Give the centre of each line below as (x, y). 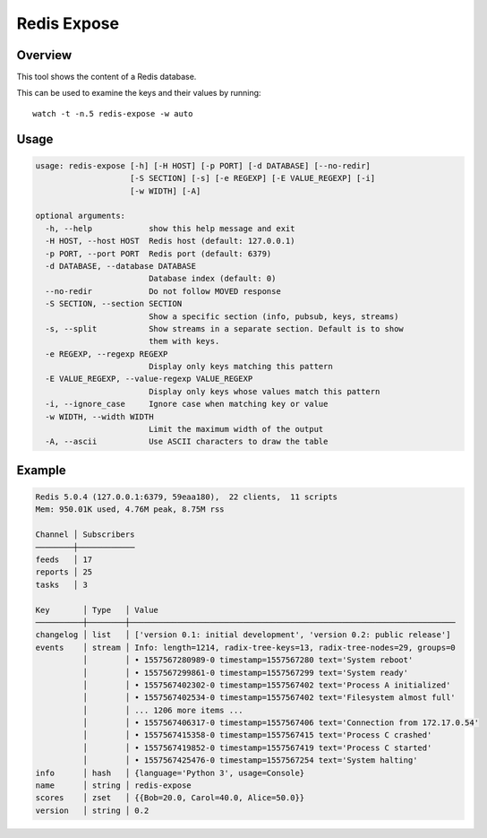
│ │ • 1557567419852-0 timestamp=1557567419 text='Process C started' (257, 747)
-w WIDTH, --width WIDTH (99, 416)
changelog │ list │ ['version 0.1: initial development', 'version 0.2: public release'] (243, 635)
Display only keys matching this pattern (240, 367)
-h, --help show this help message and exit (170, 228)
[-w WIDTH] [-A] (166, 191)
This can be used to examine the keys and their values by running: (139, 93)
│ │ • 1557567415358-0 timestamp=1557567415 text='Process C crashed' (257, 735)
